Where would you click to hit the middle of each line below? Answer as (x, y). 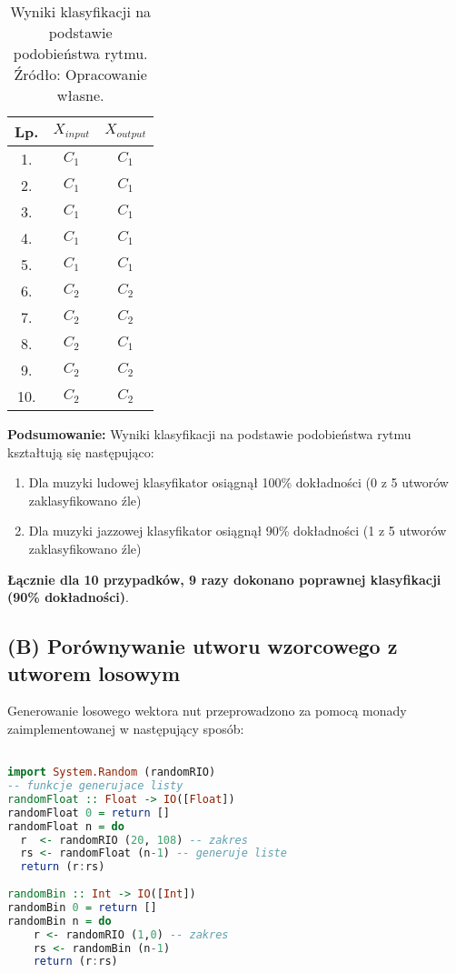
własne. (80, 95)
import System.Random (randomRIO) (112, 772)
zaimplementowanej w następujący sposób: (126, 728)
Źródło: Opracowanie (80, 74)
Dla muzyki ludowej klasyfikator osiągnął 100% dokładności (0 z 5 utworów (238, 482)
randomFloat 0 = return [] (89, 813)
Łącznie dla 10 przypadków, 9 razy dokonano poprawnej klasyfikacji (224, 579)
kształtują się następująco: (81, 451)
